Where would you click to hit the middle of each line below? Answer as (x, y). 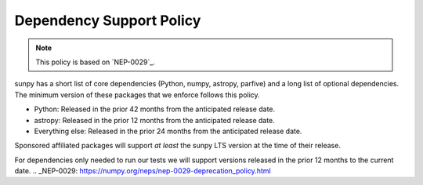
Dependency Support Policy (108, 20)
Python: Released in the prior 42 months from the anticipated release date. (155, 109)
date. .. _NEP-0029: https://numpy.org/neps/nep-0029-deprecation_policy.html (143, 171)
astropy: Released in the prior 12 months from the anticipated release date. (155, 120)
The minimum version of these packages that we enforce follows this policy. (137, 95)
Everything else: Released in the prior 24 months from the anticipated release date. (168, 131)
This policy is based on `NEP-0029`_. (96, 62)
